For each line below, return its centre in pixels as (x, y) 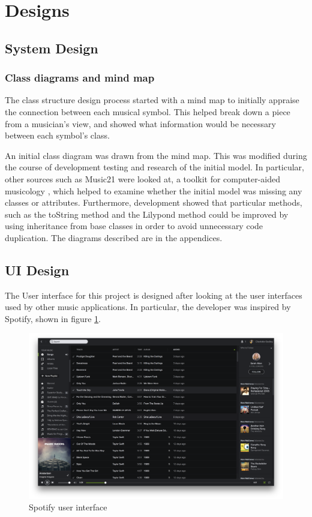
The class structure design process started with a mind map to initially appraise (152, 100)
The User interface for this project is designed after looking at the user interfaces (154, 295)
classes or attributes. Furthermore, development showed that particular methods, (154, 202)
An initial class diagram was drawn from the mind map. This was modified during (156, 155)
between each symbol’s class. (57, 135)
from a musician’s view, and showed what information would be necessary (140, 123)
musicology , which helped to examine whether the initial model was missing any (154, 190)
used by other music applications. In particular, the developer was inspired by (148, 307)
